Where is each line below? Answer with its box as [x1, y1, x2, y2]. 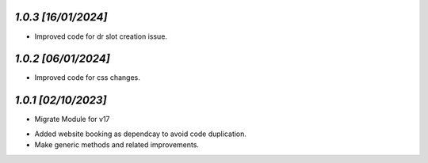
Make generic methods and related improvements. [34, 140, 200, 150]
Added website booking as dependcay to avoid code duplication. [34, 129, 247, 138]
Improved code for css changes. [34, 73, 140, 82]
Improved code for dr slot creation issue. [34, 32, 168, 41]
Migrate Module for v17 [34, 115, 110, 124]
